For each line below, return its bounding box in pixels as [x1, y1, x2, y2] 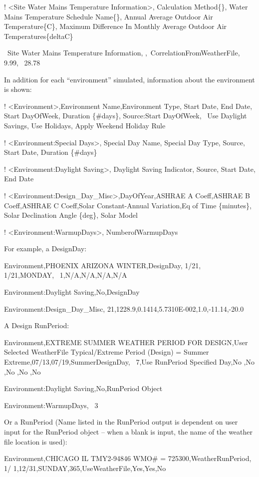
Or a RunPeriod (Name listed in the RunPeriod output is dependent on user [4, 417, 238, 427]
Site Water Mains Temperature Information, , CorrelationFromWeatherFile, [7, 47, 240, 58]
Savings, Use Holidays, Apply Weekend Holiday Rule [4, 120, 166, 130]
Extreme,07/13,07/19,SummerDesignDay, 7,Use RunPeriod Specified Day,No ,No [4, 357, 255, 367]
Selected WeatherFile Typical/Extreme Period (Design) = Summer [4, 347, 209, 357]
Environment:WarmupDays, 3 [4, 400, 98, 410]
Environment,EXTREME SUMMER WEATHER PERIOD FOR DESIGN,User [4, 337, 248, 347]
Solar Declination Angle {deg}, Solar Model [4, 210, 138, 220]
